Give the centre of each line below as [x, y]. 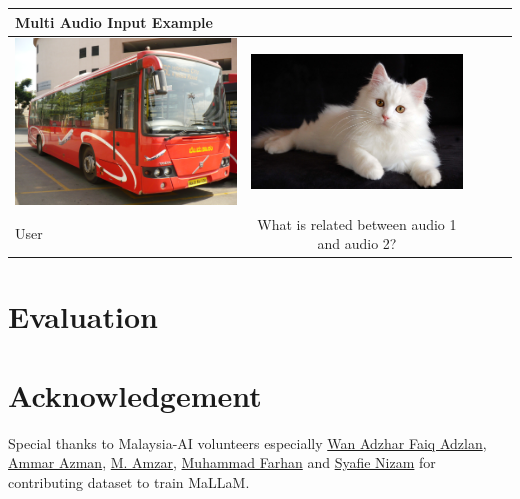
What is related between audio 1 [357, 223]
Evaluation [83, 316]
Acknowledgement [135, 394]
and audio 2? [357, 243]
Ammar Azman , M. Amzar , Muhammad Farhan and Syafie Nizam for [222, 462]
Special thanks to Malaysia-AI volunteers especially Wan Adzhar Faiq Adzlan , [247, 442]
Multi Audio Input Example [114, 21]
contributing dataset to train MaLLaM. [129, 481]
